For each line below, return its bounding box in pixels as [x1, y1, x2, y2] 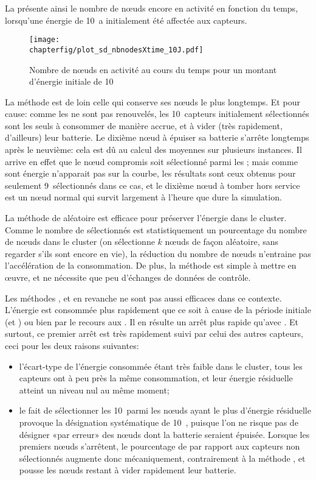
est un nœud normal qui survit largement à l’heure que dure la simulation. [5, 191, 282, 203]
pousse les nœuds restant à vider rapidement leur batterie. [19, 464, 236, 476]
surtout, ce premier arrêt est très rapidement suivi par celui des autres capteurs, [5, 327, 303, 340]
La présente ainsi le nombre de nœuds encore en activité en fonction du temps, [5, 2, 298, 14]
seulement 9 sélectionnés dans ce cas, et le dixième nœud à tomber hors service [5, 178, 300, 191]
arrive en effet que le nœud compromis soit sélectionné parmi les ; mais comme [5, 155, 298, 168]
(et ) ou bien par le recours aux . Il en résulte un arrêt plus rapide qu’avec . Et [5, 315, 298, 328]
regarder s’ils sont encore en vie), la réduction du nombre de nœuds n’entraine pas [5, 247, 311, 259]
